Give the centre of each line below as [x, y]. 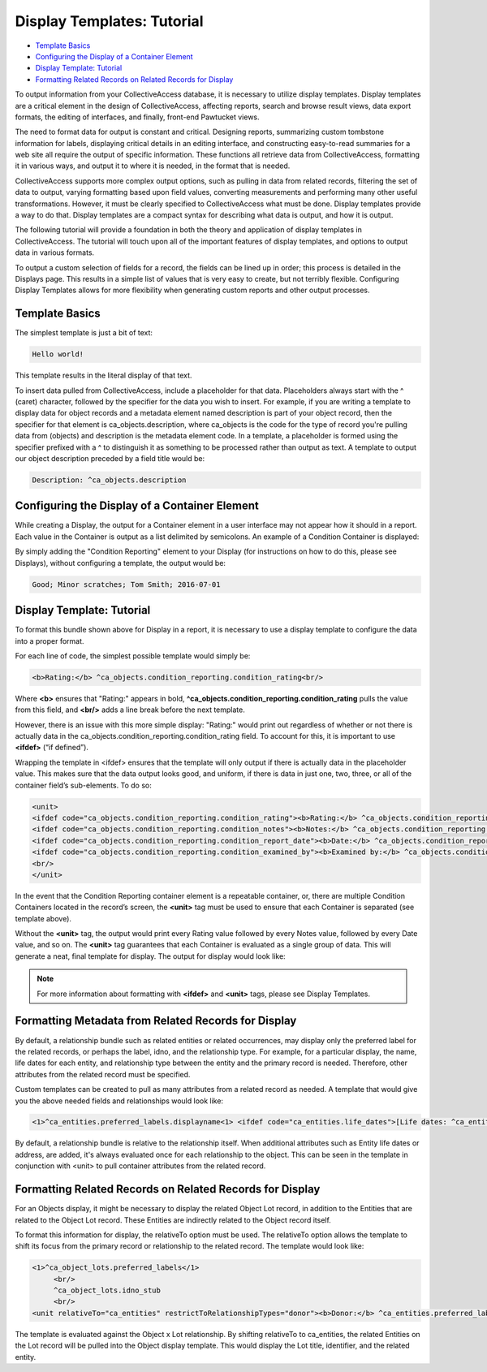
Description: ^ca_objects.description [109, 480]
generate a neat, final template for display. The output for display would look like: [150, 956]
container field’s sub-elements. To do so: [83, 785]
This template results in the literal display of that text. [103, 375]
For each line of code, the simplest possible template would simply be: [133, 656]
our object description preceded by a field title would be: [110, 458]
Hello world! [58, 354]
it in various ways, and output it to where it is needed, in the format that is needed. [153, 166]
